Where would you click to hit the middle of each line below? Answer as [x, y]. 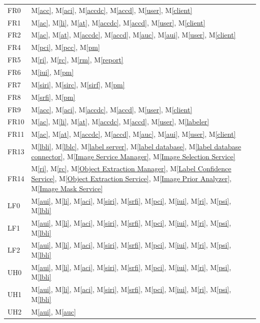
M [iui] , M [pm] [52, 72]
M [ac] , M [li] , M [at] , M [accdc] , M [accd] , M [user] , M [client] [118, 22]
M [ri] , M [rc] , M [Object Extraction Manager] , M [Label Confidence [131, 168]
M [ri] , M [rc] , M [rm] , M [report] [77, 60]
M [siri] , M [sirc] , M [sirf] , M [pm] [78, 84]
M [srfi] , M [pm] [53, 97]
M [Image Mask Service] [67, 188]
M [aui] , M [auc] [53, 311]
